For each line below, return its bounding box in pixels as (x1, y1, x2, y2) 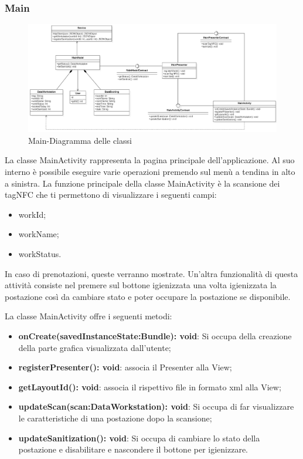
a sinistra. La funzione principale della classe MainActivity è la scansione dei (5, 177, 280, 189)
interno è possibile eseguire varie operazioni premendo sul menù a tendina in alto (5, 166, 295, 178)
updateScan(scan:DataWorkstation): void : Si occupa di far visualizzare (18, 400, 294, 413)
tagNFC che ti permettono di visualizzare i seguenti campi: (5, 188, 217, 201)
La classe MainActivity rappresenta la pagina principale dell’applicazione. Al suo (5, 154, 295, 166)
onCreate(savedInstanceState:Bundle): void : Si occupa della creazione (18, 329, 292, 342)
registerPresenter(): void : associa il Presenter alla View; (18, 361, 232, 373)
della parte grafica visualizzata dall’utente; (18, 341, 171, 353)
